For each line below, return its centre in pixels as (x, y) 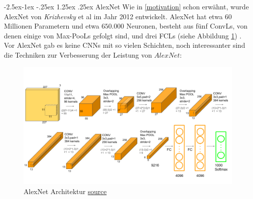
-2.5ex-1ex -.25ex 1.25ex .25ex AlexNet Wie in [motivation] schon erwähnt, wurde (126, 6)
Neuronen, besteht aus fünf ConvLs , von (187, 26)
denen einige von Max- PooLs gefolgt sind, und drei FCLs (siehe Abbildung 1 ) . (123, 35)
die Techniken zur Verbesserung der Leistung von (78, 54)
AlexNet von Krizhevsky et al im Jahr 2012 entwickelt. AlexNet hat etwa (113, 16)
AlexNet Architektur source (65, 191)
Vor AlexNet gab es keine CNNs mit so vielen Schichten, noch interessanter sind (125, 45)
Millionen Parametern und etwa (52, 26)
